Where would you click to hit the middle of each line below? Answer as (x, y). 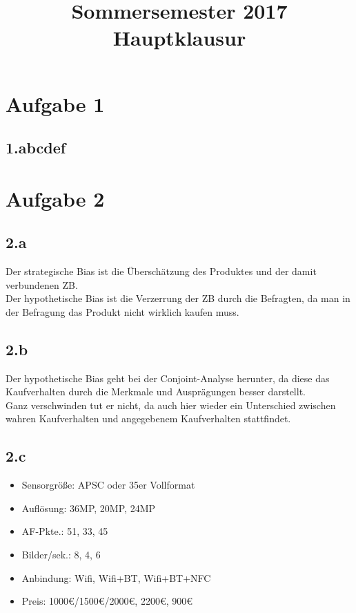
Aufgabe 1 (55, 103)
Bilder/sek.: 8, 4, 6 (61, 555)
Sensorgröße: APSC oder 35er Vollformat (108, 485)
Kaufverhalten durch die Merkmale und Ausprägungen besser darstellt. (156, 392)
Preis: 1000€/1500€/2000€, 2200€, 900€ (107, 601)
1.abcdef (36, 148)
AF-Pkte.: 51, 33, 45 (65, 531)
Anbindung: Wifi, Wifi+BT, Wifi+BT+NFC (116, 577)
